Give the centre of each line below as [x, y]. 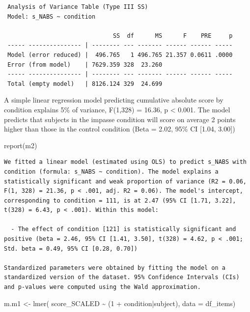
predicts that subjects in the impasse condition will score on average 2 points [120, 119]
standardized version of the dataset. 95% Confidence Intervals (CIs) [122, 277]
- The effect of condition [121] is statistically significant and [124, 229]
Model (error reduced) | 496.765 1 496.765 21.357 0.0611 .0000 [120, 55]
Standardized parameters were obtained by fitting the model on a [115, 268]
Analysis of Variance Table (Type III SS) [78, 7]
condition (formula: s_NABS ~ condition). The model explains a [111, 171]
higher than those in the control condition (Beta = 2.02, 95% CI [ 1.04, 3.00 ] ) [120, 129]
